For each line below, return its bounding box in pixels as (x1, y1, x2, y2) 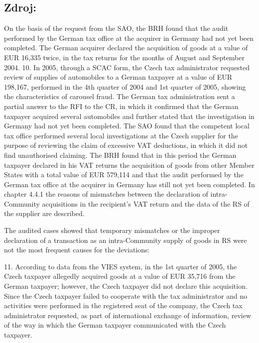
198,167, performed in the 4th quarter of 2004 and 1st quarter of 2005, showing (4, 81, 246, 92)
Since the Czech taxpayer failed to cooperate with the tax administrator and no (4, 290, 248, 301)
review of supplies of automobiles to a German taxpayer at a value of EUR (4, 72, 233, 82)
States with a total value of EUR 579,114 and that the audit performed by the (4, 169, 244, 180)
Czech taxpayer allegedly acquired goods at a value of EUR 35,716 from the (4, 271, 236, 281)
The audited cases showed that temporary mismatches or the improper (4, 225, 220, 235)
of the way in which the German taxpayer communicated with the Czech (4, 320, 226, 330)
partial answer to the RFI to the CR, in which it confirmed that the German (4, 101, 239, 111)
